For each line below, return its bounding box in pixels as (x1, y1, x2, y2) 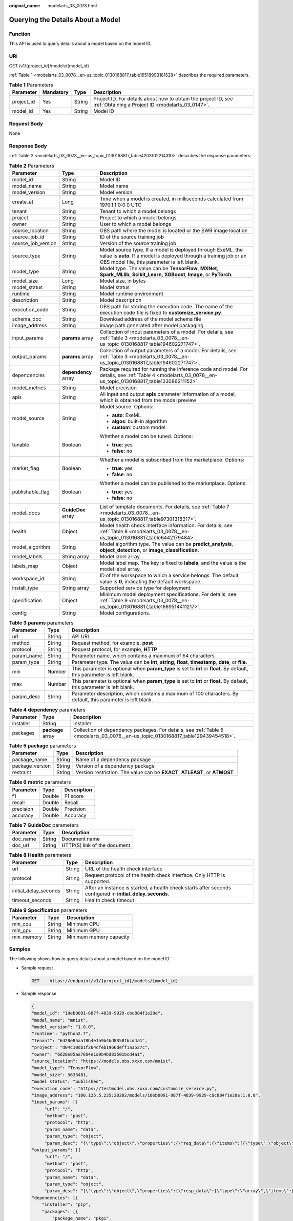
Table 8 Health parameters (9, 852, 72, 859)
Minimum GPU (66, 927, 100, 934)
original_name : (9, 3, 41, 8)
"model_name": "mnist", (31, 1017, 89, 1023)
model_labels (12, 553, 42, 560)
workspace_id (12, 575, 44, 582)
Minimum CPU (66, 921, 100, 927)
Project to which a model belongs (99, 214, 177, 221)
